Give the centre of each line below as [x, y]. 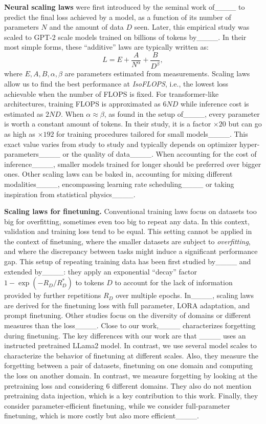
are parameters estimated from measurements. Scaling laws [157, 73]
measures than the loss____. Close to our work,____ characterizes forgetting [130, 325]
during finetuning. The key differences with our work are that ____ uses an [125, 335]
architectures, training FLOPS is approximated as [82, 104]
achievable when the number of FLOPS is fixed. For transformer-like [112, 93]
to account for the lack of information [174, 282]
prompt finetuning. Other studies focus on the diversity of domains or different [128, 315]
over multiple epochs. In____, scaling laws [185, 295]
